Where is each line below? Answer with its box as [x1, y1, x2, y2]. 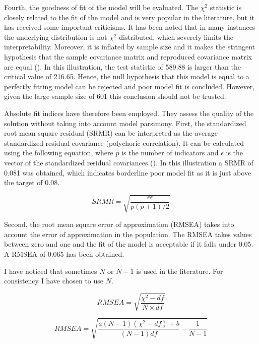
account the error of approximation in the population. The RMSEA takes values [4, 228, 252, 239]
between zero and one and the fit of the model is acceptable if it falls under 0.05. [4, 239, 253, 249]
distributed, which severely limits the [119, 31, 233, 42]
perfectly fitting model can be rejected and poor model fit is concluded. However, [4, 81, 255, 91]
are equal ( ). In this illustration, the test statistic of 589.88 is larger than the [4, 61, 241, 72]
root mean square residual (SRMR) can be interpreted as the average [4, 128, 218, 138]
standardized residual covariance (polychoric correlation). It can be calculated [4, 137, 244, 148]
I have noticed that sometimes [4, 265, 97, 276]
